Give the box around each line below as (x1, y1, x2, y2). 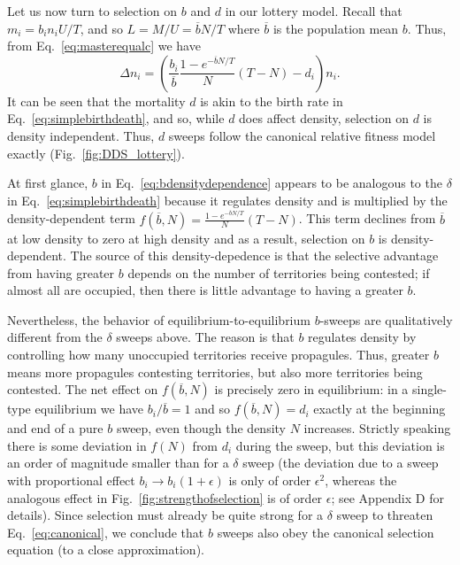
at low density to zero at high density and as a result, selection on (7, 228, 365, 247)
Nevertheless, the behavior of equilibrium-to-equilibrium (7, 310, 310, 329)
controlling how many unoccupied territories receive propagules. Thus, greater (7, 345, 430, 364)
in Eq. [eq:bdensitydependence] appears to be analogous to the (101, 174, 442, 192)
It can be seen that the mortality (7, 91, 186, 110)
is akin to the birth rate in (200, 91, 343, 110)
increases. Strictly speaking (303, 419, 451, 437)
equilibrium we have (34, 399, 144, 418)
